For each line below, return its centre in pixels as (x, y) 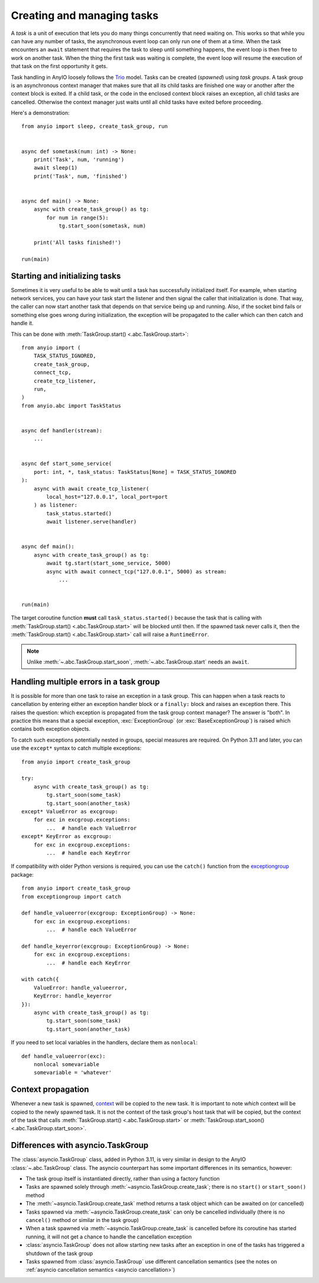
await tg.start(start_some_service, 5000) (109, 563)
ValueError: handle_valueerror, (80, 987)
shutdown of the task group (59, 1253)
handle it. (22, 323)
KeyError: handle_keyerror (73, 996)
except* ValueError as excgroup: (70, 812)
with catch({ (40, 979)
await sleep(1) (56, 168)
